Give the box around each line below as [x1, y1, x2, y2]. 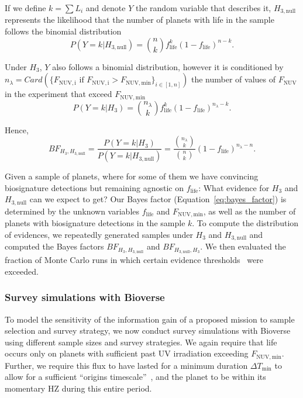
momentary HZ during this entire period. [5, 382, 152, 394]
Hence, [5, 123, 29, 136]
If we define [5, 2, 46, 13]
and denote [85, 2, 126, 13]
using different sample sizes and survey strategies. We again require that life [5, 335, 277, 348]
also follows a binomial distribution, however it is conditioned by [52, 60, 284, 72]
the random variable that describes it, [135, 2, 271, 13]
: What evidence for [198, 181, 270, 193]
